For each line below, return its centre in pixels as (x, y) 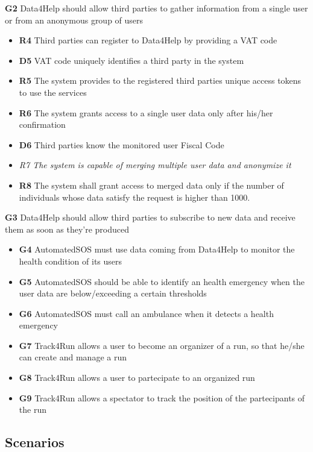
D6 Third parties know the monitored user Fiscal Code (122, 144)
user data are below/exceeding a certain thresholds (113, 293)
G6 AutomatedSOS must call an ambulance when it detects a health (146, 313)
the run (33, 410)
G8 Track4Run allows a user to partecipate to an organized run (137, 378)
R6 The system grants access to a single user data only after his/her (146, 112)
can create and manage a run (73, 357)
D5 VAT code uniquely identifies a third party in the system (131, 60)
